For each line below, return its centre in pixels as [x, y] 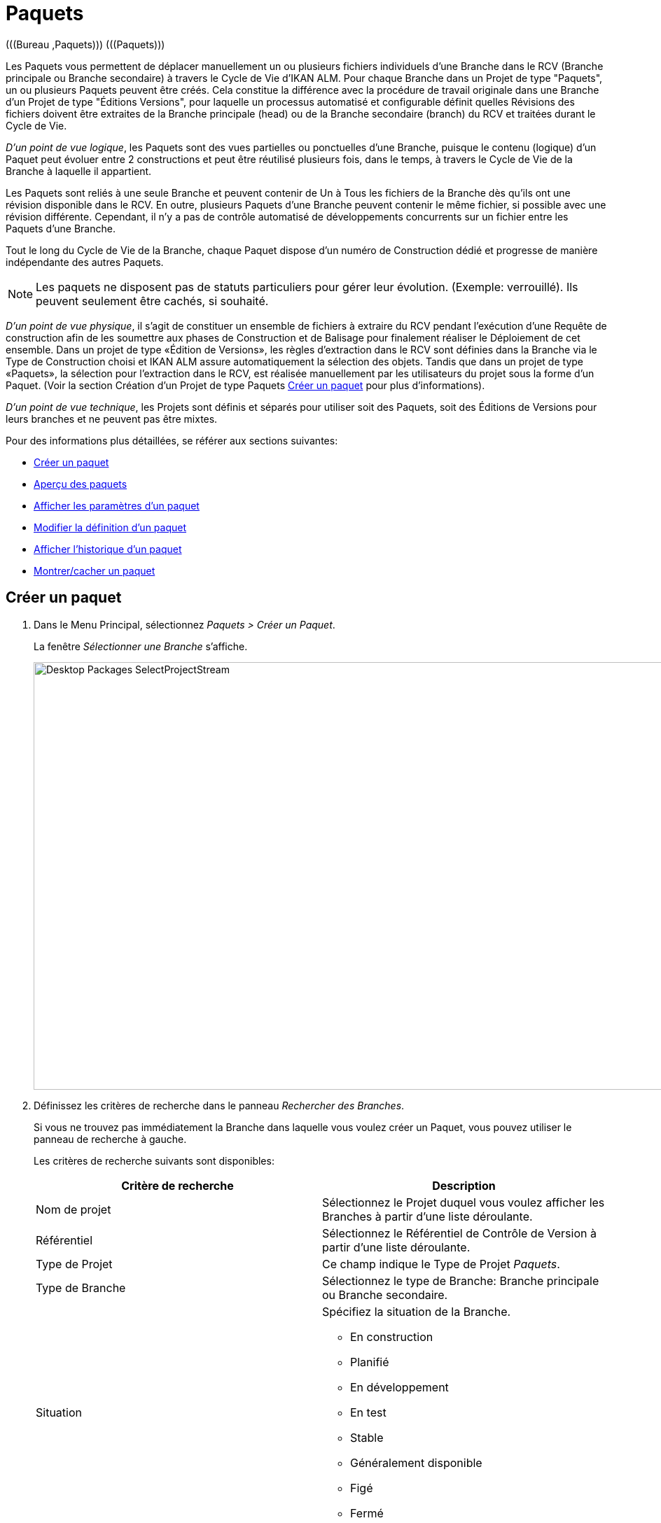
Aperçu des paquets [81, 484]
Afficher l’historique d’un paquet [108, 549]
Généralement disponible [416, 1462]
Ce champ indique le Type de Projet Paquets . [441, 1264]
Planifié [370, 1362]
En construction [392, 1336]
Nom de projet [74, 1209]
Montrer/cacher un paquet [95, 570]
